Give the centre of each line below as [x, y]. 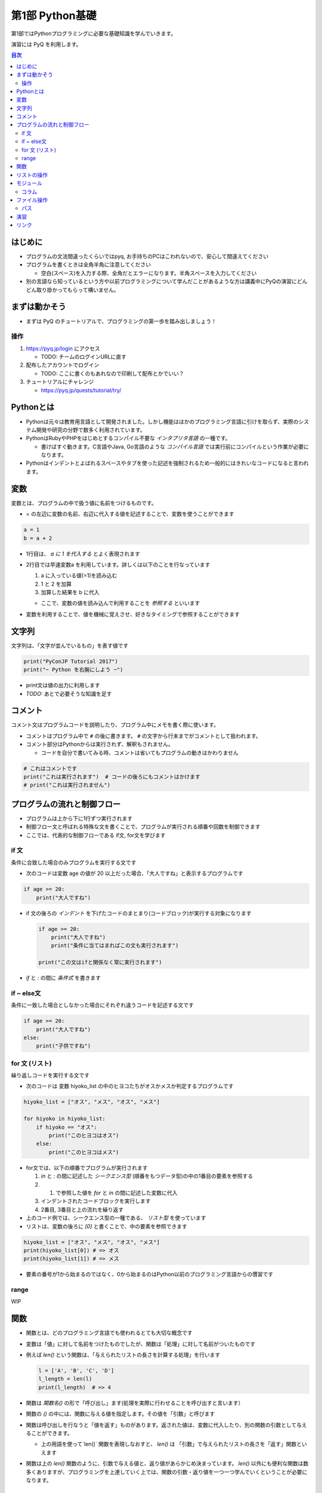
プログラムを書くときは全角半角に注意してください [89, 265]
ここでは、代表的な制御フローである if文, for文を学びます [96, 835]
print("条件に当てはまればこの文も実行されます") [115, 946]
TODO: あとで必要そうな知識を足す [69, 693]
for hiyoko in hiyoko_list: [64, 1119]
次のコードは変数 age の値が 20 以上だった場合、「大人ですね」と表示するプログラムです [135, 873]
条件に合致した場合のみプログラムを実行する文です [74, 862]
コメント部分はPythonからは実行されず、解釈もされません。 [100, 744]
